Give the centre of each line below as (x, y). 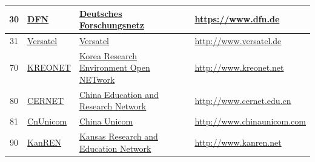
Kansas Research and (118, 136)
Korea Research (108, 55)
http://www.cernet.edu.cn (243, 100)
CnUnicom (47, 121)
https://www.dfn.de (237, 19)
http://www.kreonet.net (239, 67)
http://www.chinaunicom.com (250, 121)
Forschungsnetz (111, 25)
